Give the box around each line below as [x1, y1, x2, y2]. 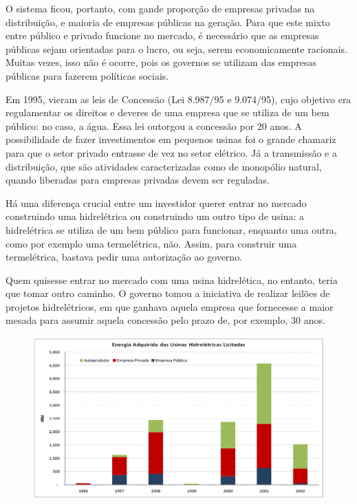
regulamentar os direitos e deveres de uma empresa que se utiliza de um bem [6, 105, 329, 120]
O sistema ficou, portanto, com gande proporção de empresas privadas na [6, 1, 315, 15]
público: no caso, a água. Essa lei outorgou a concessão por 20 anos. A [6, 118, 302, 133]
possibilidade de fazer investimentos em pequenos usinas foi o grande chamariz [6, 132, 336, 146]
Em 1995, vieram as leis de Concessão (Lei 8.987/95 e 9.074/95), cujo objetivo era [6, 91, 351, 106]
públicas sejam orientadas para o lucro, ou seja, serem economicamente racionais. [6, 41, 347, 56]
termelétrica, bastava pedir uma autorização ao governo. [6, 250, 243, 264]
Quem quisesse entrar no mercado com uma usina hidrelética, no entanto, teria [6, 272, 338, 287]
